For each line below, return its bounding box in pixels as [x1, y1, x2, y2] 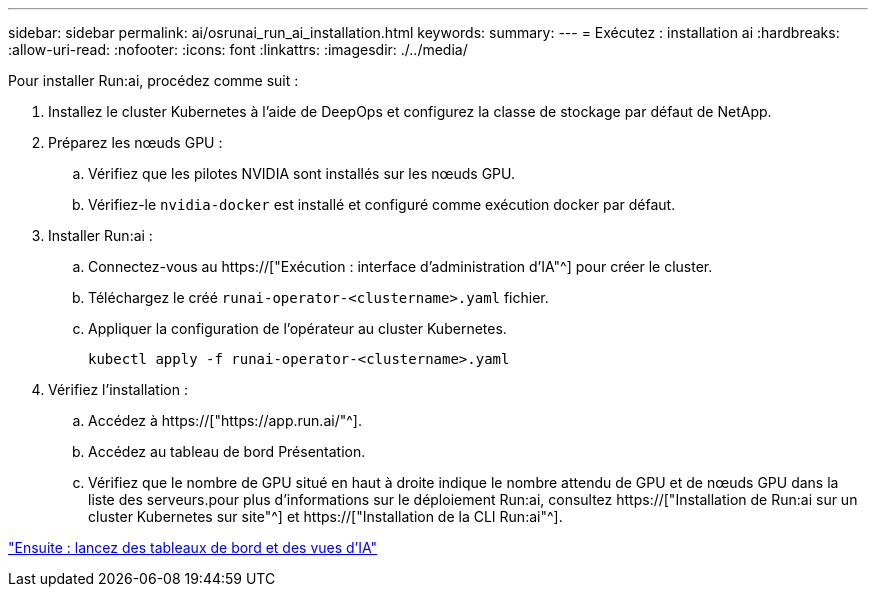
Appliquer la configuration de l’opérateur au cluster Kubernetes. [88, 320, 507, 337]
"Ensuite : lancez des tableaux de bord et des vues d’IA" [8, 539, 378, 556]
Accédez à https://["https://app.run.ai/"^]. [88, 412, 362, 429]
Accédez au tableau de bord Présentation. [88, 443, 366, 460]
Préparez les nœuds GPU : [48, 134, 223, 151]
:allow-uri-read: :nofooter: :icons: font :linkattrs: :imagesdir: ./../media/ [8, 41, 468, 58]
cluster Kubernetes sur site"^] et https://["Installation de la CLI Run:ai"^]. [88, 508, 563, 525]
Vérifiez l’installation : [48, 381, 188, 398]
